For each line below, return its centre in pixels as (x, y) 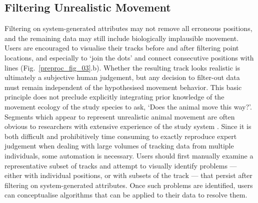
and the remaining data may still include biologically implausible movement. (122, 38)
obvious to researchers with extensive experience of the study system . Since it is (128, 126)
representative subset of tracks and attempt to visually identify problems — (121, 165)
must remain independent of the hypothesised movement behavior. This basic (123, 87)
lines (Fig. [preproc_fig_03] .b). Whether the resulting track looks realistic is (122, 67)
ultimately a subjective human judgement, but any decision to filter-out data (122, 77)
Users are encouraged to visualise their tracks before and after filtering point (122, 48)
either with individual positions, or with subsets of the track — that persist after (128, 175)
